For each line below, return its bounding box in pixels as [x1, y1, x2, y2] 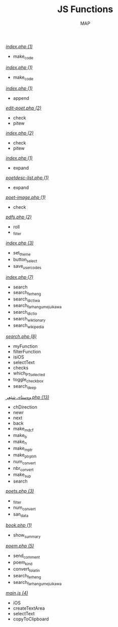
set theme [13, 250, 31, 257]
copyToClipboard [13, 616, 49, 622]
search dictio [13, 309, 37, 316]
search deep [13, 383, 37, 390]
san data [13, 511, 29, 518]
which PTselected [13, 370, 45, 377]
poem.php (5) [6, 543, 34, 549]
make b [13, 432, 27, 439]
